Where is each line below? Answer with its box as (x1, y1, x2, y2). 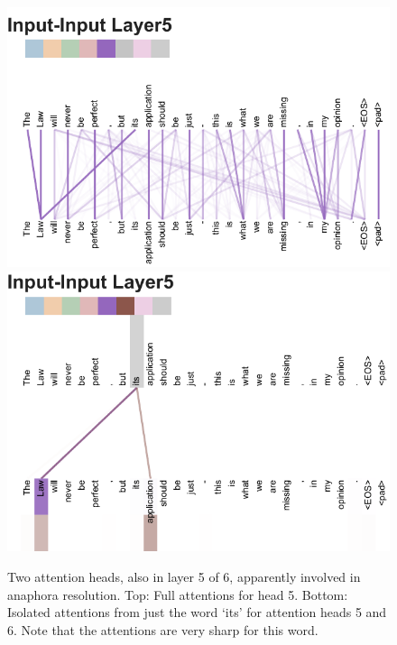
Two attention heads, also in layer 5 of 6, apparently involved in (7, 567, 361, 585)
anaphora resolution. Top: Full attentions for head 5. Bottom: (7, 585, 348, 604)
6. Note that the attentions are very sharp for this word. (7, 620, 319, 639)
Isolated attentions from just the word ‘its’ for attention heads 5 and (7, 603, 387, 622)
